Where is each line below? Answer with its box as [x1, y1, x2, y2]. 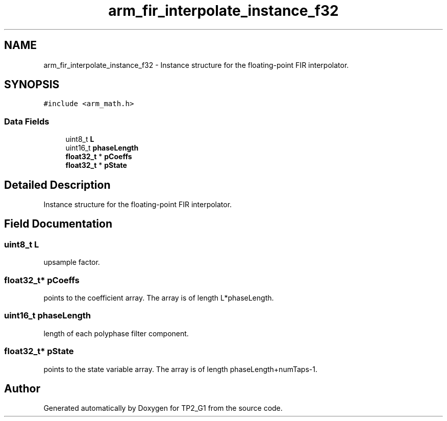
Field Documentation [4, 217, 112, 231]
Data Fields [4, 116, 49, 127]
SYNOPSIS [4, 78, 60, 91]
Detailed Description [4, 178, 111, 191]
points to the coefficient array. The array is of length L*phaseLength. [43, 293, 274, 302]
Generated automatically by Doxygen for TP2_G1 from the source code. [43, 404, 283, 413]
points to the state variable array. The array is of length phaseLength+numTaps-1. [43, 364, 317, 374]
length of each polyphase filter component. [43, 329, 189, 338]
